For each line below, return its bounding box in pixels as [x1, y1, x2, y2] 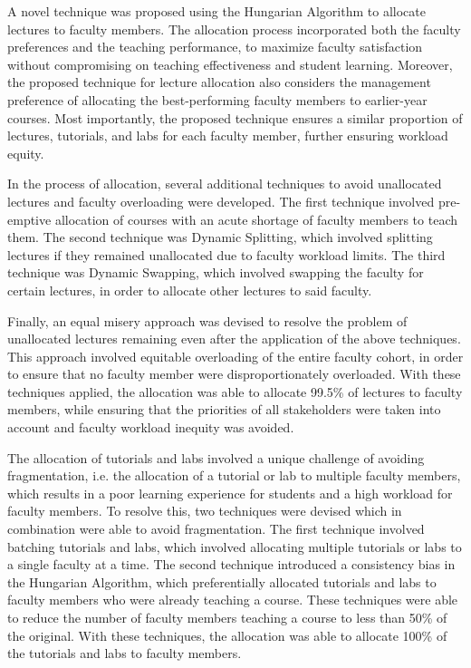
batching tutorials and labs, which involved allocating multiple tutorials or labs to [7, 537, 462, 556]
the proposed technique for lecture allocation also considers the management [7, 73, 431, 92]
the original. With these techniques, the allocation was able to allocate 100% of [7, 625, 447, 644]
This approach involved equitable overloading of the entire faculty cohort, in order [7, 346, 464, 365]
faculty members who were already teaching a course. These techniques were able [7, 590, 458, 609]
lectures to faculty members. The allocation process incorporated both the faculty [7, 19, 461, 38]
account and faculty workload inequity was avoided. [7, 418, 294, 437]
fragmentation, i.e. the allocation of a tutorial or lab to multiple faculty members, [7, 466, 461, 485]
